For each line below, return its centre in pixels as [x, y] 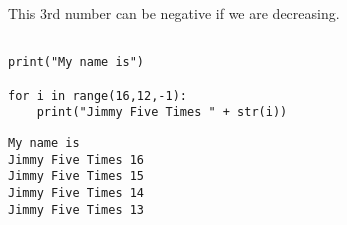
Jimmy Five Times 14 [76, 192]
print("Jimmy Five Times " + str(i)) [162, 112]
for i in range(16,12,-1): [97, 95]
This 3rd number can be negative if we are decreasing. [174, 13]
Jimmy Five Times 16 [76, 159]
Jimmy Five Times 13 [76, 209]
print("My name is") [76, 62]
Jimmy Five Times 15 [76, 176]
